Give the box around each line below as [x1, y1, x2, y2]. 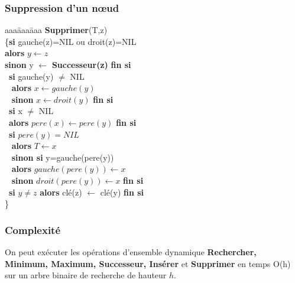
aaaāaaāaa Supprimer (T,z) [5, 24, 108, 36]
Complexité [5, 222, 61, 237]
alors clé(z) [40, 186, 82, 198]
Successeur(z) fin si [51, 58, 131, 70]
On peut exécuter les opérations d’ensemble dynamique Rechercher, [5, 245, 257, 258]
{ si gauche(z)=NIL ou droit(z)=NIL [5, 35, 137, 47]
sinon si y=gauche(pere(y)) [11, 151, 114, 163]
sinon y [5, 58, 34, 70]
